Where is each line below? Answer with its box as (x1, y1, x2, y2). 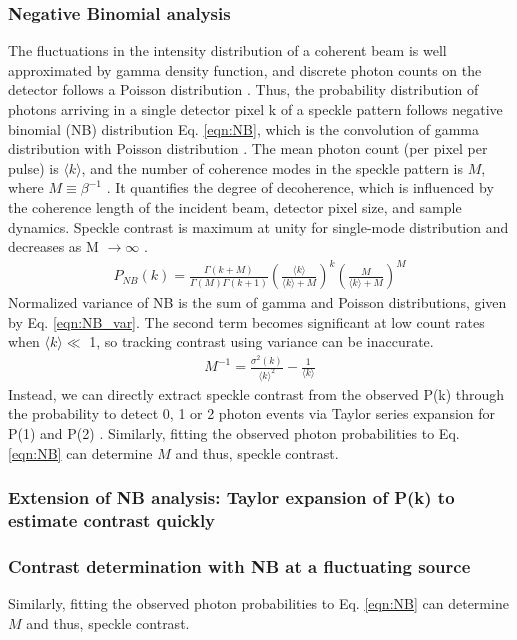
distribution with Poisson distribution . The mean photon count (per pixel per (8, 138, 488, 159)
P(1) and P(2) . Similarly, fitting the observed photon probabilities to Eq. (8, 423, 460, 444)
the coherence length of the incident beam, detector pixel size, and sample (8, 196, 462, 217)
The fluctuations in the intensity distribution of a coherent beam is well (8, 40, 447, 61)
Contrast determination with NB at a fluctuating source (8, 553, 471, 578)
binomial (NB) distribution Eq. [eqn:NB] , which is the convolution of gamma (8, 118, 479, 139)
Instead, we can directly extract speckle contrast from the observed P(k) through (8, 383, 505, 404)
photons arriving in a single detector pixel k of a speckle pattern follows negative (8, 99, 503, 119)
